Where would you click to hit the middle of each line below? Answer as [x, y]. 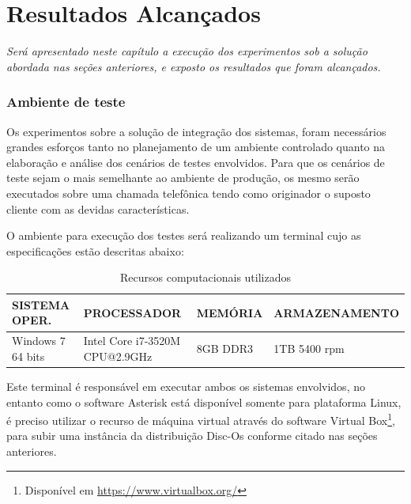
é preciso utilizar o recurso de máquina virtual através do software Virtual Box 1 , [201, 419]
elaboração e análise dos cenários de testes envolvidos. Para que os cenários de [196, 162]
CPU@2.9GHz [118, 356]
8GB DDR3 [224, 349]
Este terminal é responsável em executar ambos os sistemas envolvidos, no [186, 386]
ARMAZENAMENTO [336, 312]
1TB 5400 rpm [309, 349]
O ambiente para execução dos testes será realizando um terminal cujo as [184, 235]
